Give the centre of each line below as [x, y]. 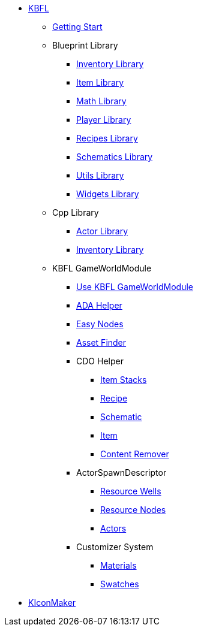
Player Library [104, 120]
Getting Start [77, 27]
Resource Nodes [133, 510]
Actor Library [102, 231]
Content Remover [135, 454]
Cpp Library [76, 212]
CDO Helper [100, 361]
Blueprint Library [85, 45]
